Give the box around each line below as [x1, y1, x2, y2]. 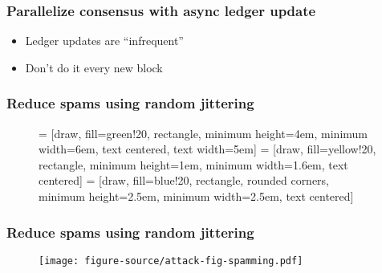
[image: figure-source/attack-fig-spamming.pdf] [39, 255, 303, 267]
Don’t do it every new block [25, 59, 163, 75]
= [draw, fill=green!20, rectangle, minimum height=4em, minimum [39, 124, 368, 141]
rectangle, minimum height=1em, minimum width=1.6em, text [39, 156, 348, 173]
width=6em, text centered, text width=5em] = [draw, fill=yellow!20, [39, 141, 376, 157]
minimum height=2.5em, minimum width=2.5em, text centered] [39, 188, 354, 204]
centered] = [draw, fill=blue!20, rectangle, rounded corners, [39, 172, 330, 189]
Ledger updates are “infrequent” [25, 32, 184, 49]
